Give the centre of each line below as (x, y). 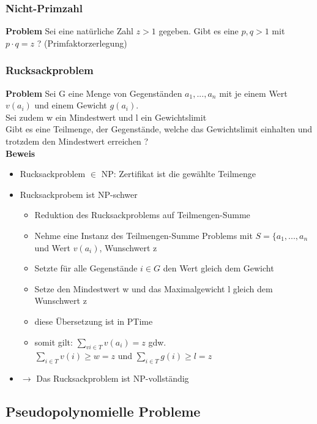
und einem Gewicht (71, 105)
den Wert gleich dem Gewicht (218, 268)
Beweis (21, 153)
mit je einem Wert (253, 93)
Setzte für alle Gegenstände (86, 268)
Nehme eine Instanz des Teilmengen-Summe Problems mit (144, 235)
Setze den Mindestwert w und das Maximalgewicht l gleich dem (154, 288)
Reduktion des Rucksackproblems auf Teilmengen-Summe (142, 215)
